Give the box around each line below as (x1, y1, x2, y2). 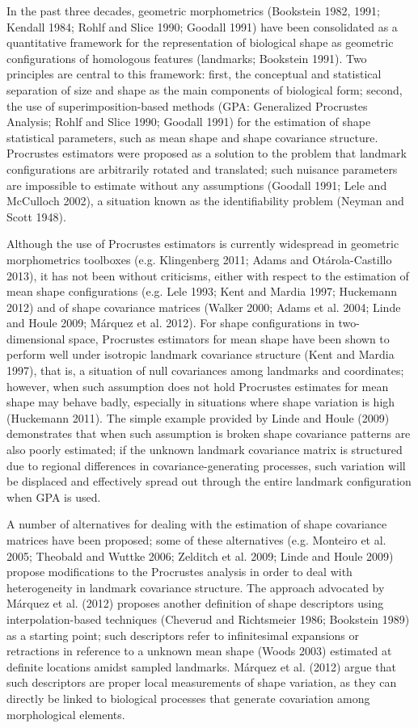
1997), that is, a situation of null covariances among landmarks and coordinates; (6, 362, 404, 379)
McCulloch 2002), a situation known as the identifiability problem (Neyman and (6, 192, 404, 209)
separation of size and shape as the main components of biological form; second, (6, 81, 403, 98)
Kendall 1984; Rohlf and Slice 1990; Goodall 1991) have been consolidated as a (6, 18, 398, 35)
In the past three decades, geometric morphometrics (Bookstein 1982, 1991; (6, 2, 380, 19)
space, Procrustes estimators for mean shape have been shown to (69, 330, 390, 347)
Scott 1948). (6, 208, 66, 225)
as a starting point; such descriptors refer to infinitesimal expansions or (6, 626, 360, 643)
